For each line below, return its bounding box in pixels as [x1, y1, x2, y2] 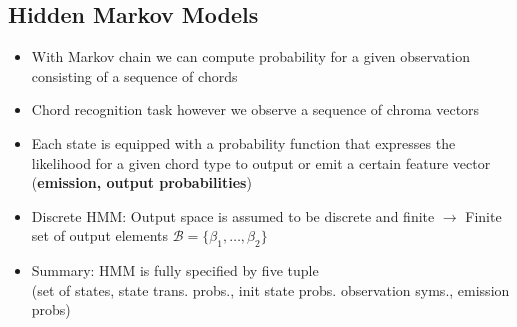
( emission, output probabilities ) [31, 172, 252, 193]
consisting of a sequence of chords [31, 65, 238, 86]
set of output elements [31, 225, 169, 246]
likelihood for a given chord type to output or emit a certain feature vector [31, 152, 491, 173]
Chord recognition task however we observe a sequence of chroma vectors [31, 99, 480, 120]
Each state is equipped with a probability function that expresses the [31, 132, 456, 153]
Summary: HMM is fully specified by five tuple [31, 260, 319, 281]
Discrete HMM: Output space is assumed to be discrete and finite [31, 205, 435, 226]
